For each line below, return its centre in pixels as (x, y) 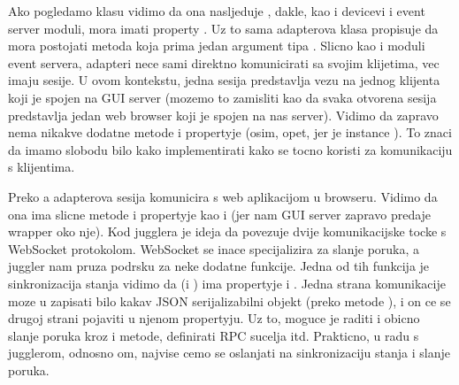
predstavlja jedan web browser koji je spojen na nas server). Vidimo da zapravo (223, 115)
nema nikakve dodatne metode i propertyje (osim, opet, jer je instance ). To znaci (230, 132)
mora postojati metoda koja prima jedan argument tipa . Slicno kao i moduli (217, 46)
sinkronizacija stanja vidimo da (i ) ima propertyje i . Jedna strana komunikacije (227, 283)
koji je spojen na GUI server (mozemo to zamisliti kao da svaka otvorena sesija (222, 97)
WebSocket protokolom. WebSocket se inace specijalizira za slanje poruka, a (214, 248)
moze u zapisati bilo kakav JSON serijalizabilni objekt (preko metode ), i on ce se (229, 300)
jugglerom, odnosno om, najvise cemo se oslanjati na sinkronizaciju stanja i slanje (229, 353)
